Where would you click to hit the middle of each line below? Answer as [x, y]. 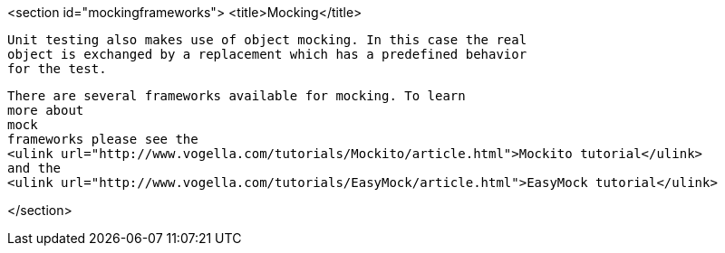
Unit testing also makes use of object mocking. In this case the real [267, 40]
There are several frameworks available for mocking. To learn [237, 96]
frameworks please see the [103, 139]
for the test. [57, 69]
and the [34, 168]
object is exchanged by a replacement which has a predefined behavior [267, 54]
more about [46, 110]
